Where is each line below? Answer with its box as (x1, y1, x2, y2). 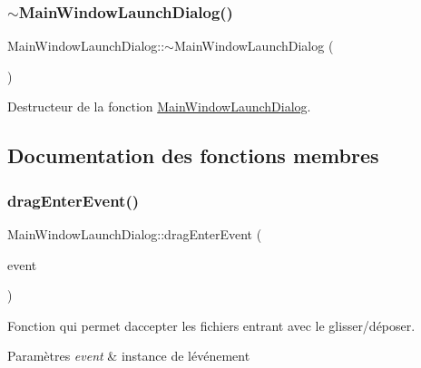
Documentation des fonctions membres (7, 141, 379, 169)
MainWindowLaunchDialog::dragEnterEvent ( (7, 225, 262, 243)
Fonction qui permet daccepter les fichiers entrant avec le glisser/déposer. (7, 315, 416, 334)
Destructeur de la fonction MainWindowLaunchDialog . (7, 97, 311, 116)
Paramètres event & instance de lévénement (7, 346, 250, 365)
